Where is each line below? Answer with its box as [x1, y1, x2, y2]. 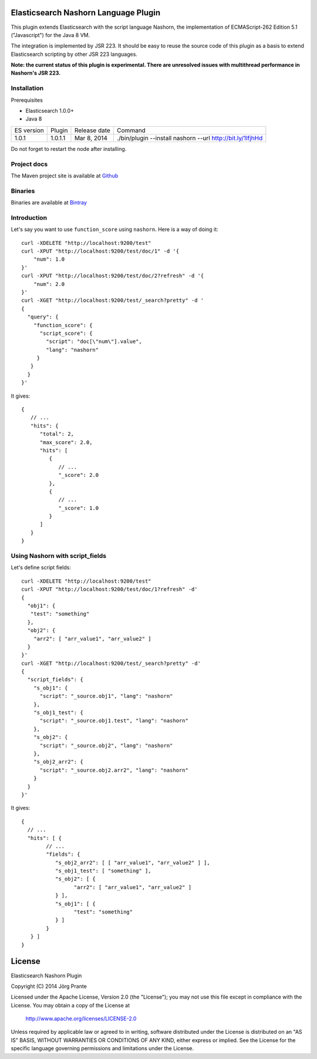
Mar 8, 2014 [74, 134, 108, 142]
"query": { [27, 314, 59, 320]
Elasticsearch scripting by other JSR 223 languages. [11, 51, 138, 58]
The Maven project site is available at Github [11, 172, 119, 179]
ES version [14, 126, 44, 135]
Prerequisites [11, 96, 43, 103]
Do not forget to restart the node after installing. [11, 145, 127, 152]
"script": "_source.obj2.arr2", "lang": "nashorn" [39, 766, 189, 774]
